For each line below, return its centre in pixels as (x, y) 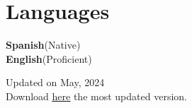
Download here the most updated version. (96, 96)
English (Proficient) (49, 58)
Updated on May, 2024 (55, 82)
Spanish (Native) (43, 45)
